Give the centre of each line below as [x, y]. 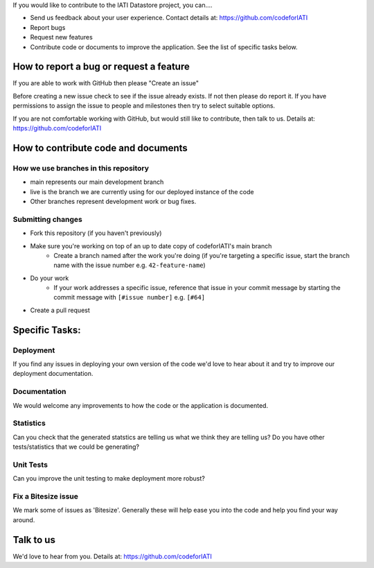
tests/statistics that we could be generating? [76, 447]
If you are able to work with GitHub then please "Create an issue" [106, 83]
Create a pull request [60, 310]
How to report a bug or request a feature [101, 67]
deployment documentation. [53, 374]
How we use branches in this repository [81, 168]
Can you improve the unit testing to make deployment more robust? [109, 479]
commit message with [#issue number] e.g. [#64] [130, 298]
